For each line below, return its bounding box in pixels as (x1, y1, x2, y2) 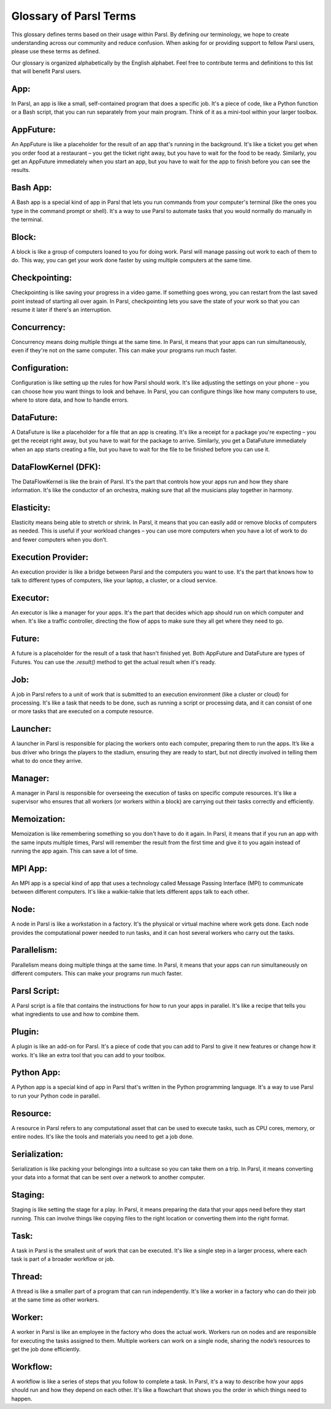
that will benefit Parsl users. (11, 68, 82, 75)
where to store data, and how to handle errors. (11, 396, 129, 404)
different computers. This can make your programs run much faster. (11, 969, 183, 977)
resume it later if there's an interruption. (11, 306, 112, 313)
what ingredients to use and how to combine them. (11, 1010, 140, 1018)
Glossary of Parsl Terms (11, 9, 137, 23)
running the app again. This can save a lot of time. (11, 848, 138, 855)
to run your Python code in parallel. (11, 1092, 101, 1099)
